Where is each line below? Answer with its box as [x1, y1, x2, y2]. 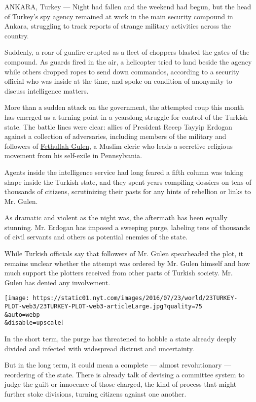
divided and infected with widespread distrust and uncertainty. [4, 343, 194, 353]
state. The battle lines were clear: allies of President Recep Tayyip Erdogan [4, 121, 232, 132]
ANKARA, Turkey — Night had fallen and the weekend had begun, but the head [4, 1, 251, 11]
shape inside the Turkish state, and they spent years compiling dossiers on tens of [4, 176, 252, 187]
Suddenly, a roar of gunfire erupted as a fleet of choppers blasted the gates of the [4, 47, 250, 57]
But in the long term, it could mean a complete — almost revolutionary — [4, 360, 231, 370]
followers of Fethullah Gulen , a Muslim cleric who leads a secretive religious [4, 140, 233, 151]
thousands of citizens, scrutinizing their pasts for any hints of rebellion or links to [4, 186, 251, 197]
